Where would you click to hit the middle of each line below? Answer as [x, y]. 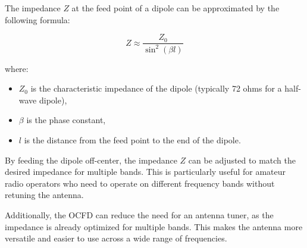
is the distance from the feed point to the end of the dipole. [132, 139]
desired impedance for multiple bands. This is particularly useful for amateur [145, 172]
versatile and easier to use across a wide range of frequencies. [116, 238]
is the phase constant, [66, 120]
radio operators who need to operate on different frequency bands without [140, 183]
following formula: [37, 19]
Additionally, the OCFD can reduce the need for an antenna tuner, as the [139, 214]
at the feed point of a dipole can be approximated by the [176, 8]
